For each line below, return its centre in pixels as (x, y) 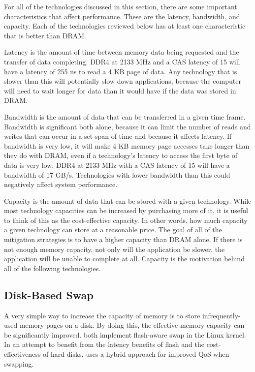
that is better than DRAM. (45, 35)
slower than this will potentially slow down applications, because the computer (123, 81)
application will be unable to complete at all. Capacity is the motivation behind (124, 259)
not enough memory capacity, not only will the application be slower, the (114, 249)
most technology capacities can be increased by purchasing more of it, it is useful (126, 210)
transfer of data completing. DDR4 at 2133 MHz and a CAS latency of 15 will (122, 61)
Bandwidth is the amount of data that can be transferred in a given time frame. (125, 116)
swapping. (19, 363)
